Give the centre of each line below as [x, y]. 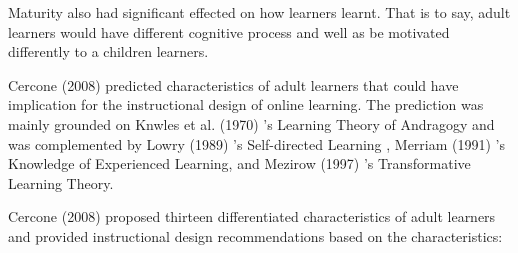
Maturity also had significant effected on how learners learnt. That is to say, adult [259, 12]
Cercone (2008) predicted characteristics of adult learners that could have [233, 84]
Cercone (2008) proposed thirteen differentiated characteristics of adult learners [252, 216]
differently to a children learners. [108, 51]
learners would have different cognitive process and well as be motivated [229, 31]
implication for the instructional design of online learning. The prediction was [246, 104]
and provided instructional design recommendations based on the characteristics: [255, 235]
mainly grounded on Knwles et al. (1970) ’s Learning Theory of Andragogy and [251, 123]
